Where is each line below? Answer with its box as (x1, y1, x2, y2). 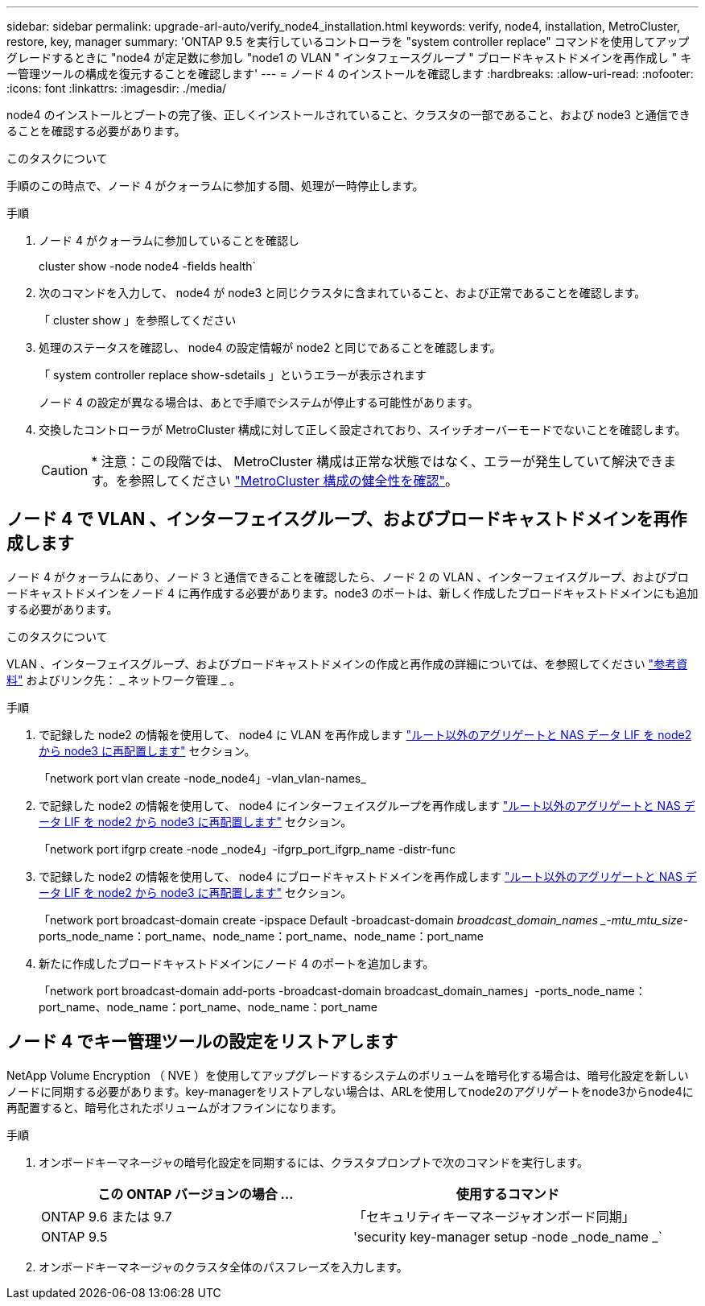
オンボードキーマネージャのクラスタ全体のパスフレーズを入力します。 (39, 1259, 408, 1274)
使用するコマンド (456, 1185, 559, 1202)
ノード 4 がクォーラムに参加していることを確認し (39, 234, 300, 247)
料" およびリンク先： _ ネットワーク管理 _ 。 (6, 672, 241, 687)
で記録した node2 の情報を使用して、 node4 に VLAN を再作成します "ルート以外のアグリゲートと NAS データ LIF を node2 (39, 727, 692, 742)
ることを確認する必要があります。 (6, 124, 186, 138)
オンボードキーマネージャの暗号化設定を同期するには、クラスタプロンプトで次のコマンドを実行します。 (39, 1155, 588, 1169)
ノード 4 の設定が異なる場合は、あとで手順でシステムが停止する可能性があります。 (39, 395, 479, 409)
